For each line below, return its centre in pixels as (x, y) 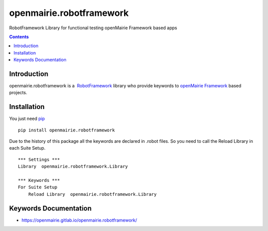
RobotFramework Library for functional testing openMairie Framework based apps (93, 28)
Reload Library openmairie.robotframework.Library (92, 194)
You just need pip (27, 118)
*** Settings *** (39, 159)
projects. (18, 93)
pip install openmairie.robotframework (67, 130)
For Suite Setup (38, 187)
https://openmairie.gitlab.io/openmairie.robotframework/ (79, 220)
